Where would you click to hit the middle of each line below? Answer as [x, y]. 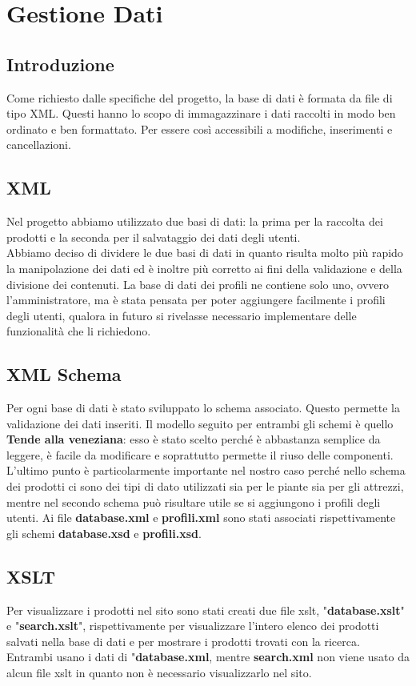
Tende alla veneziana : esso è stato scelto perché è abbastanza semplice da [194, 439]
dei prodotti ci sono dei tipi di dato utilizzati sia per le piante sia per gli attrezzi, [205, 486]
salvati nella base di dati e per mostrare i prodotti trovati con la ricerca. [183, 641]
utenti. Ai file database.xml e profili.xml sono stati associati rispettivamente [201, 518]
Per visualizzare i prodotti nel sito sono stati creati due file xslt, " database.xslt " [206, 610]
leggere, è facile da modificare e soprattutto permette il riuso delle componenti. [200, 454]
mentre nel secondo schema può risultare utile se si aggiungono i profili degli [194, 501]
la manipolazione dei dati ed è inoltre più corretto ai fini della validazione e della [204, 268]
